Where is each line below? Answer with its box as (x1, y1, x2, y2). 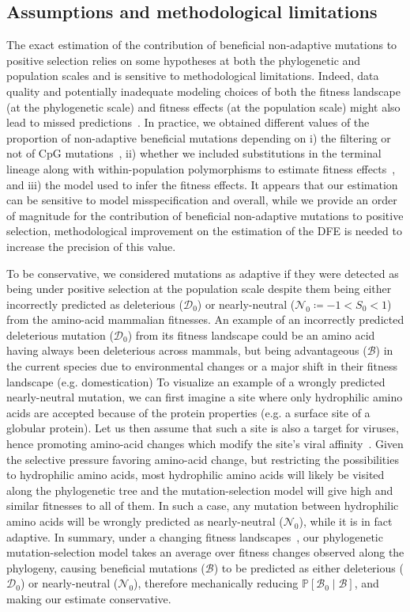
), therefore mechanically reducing (134, 575, 299, 591)
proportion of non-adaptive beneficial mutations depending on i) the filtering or (6, 129, 391, 146)
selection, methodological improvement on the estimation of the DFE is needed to (6, 222, 402, 239)
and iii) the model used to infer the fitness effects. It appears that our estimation (6, 176, 398, 192)
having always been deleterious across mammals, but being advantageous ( (6, 342, 367, 359)
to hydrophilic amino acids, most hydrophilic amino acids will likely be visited (6, 466, 385, 483)
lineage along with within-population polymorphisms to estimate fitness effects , (6, 160, 396, 177)
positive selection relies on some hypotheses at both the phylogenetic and (6, 51, 361, 68)
